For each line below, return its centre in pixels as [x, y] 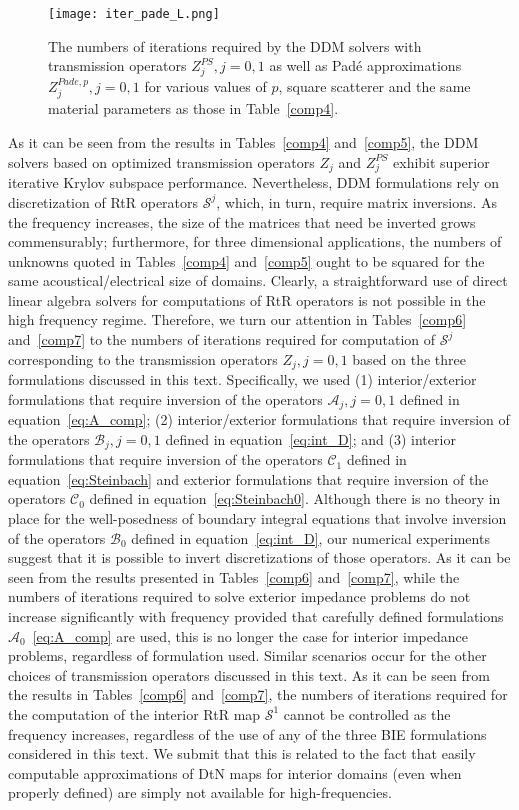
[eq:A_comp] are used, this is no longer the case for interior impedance [250, 635]
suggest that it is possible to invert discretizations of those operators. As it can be [259, 557]
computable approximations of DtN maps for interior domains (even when [235, 772]
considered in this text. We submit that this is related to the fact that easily [242, 753]
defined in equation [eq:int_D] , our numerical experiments [310, 537]
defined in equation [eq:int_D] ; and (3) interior [310, 438]
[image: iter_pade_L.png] [134, 14]
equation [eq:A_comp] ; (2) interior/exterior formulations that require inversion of [259, 419]
